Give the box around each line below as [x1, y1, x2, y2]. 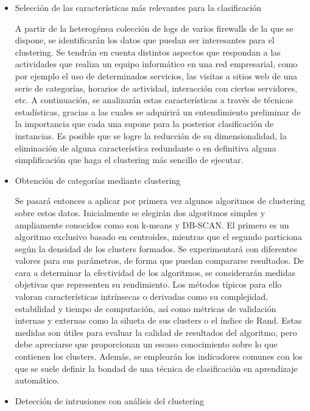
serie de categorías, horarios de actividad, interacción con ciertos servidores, [15, 81, 297, 94]
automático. [15, 374, 60, 387]
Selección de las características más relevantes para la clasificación [15, 1, 262, 13]
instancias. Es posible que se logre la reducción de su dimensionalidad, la [15, 129, 287, 142]
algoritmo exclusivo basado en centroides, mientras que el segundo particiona [15, 230, 302, 243]
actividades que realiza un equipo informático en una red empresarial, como [15, 57, 298, 70]
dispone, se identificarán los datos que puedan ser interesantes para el [15, 34, 275, 46]
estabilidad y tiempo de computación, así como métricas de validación [15, 302, 277, 315]
